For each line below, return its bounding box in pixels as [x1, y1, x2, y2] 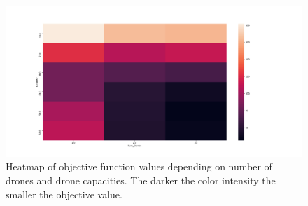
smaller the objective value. [6, 186, 122, 201]
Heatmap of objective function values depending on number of [6, 159, 272, 174]
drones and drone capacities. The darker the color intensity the [6, 172, 276, 187]
